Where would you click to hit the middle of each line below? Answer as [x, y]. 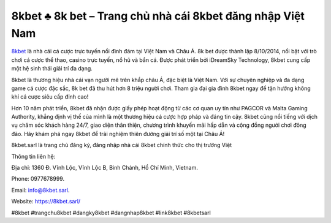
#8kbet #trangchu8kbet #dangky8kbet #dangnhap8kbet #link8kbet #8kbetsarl [111, 213]
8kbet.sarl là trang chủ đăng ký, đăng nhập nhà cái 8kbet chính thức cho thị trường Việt [122, 145]
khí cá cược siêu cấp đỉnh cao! [50, 97]
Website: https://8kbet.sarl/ [46, 202]
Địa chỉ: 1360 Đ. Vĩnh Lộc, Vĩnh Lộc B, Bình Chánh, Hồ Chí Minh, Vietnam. [105, 168]
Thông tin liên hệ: [33, 156]
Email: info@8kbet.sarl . [40, 190]
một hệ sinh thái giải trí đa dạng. [52, 69]
